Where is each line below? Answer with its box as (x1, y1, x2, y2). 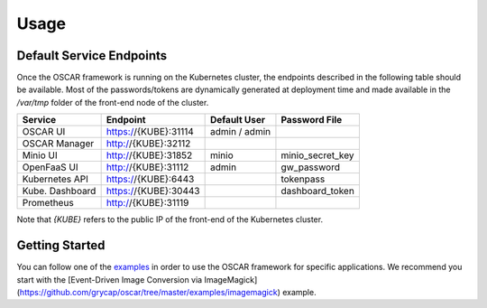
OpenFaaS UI (22, 161, 78, 173)
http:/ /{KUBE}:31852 (106, 149, 193, 162)
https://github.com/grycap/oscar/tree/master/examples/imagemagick (19, 286, 279, 297)
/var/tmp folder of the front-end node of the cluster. (16, 97, 209, 107)
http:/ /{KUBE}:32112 (106, 137, 191, 150)
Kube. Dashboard (22, 185, 96, 198)
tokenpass (280, 173, 326, 185)
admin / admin (209, 126, 271, 138)
